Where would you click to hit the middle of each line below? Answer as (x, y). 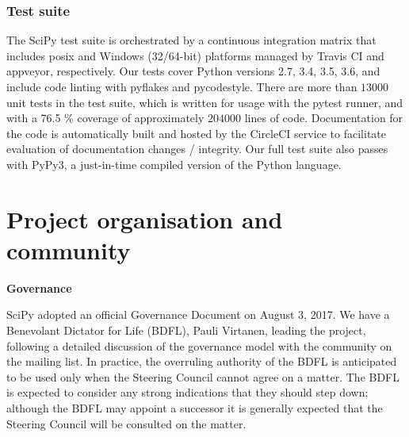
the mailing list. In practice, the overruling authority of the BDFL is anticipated (202, 361)
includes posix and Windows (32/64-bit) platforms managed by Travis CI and (195, 55)
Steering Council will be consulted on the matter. (126, 423)
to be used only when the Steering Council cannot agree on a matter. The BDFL (203, 376)
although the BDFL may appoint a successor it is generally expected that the (195, 408)
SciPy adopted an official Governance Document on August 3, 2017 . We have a (198, 314)
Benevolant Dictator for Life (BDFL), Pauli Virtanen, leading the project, (186, 330)
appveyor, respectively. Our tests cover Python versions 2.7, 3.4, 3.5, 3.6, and (193, 71)
